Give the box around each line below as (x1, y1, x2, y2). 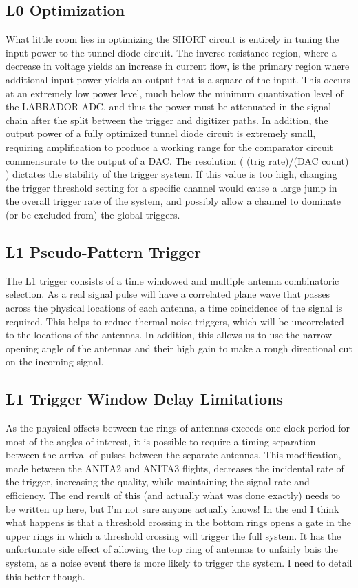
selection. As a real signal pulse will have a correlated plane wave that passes (6, 287, 330, 301)
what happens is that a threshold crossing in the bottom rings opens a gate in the (6, 515, 351, 529)
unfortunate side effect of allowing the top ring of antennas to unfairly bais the (6, 542, 338, 556)
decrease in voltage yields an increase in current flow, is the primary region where (6, 59, 350, 73)
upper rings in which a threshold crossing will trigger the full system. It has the (6, 528, 341, 543)
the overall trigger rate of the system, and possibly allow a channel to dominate (6, 194, 341, 208)
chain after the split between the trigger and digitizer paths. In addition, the (6, 112, 328, 127)
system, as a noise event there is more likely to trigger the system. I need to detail (6, 556, 352, 570)
